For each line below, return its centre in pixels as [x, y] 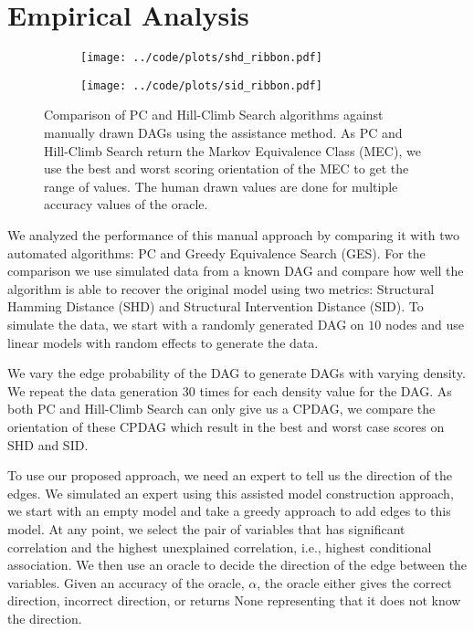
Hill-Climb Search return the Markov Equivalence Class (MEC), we [232, 150]
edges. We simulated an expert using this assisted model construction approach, [231, 493]
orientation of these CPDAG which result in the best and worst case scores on [226, 426]
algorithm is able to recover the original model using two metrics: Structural [221, 288]
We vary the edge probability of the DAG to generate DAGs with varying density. [237, 373]
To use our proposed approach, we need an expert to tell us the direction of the [230, 475]
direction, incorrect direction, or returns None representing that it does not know [234, 600]
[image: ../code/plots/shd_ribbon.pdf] [201, 58]
